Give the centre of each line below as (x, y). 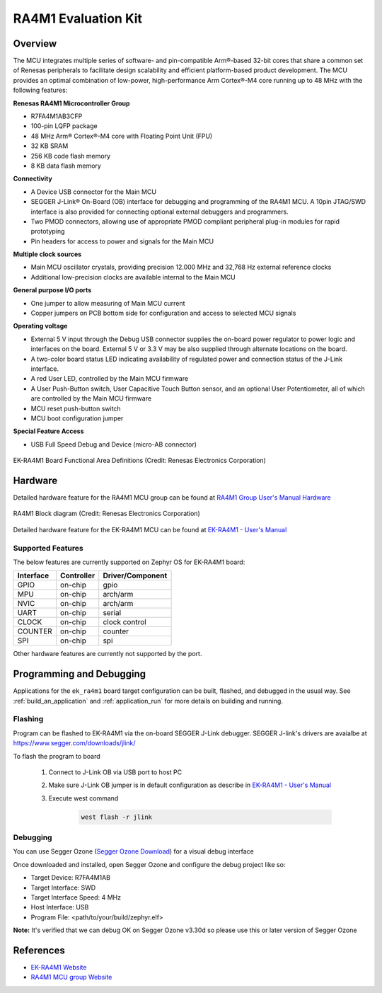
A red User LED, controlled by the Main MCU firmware (110, 379)
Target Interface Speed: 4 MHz (76, 897)
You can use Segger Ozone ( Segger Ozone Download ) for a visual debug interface (134, 851)
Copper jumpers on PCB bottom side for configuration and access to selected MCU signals (163, 313)
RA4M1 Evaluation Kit (78, 18)
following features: (40, 90)
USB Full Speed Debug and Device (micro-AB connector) (114, 444)
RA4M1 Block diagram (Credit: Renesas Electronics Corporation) (107, 514)
